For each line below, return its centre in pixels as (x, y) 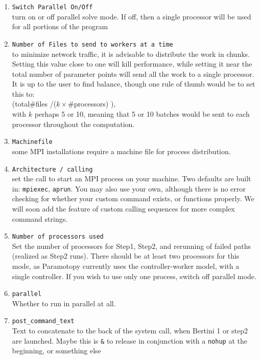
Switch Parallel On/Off (52, 7)
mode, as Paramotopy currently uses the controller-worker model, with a (126, 266)
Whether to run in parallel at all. (64, 303)
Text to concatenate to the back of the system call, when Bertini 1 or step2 (130, 331)
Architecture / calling (52, 169)
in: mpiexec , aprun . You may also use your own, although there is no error (129, 188)
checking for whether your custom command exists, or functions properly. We (133, 198)
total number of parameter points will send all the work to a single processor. (133, 73)
